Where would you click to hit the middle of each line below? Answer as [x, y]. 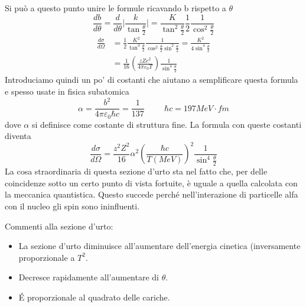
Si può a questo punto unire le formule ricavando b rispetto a [115, 8]
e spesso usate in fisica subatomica [67, 91]
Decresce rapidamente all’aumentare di [89, 277]
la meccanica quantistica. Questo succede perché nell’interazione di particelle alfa [152, 194]
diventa [18, 136]
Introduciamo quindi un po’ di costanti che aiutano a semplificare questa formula [152, 80]
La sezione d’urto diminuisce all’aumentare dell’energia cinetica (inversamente [159, 246]
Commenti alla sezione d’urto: [59, 226]
